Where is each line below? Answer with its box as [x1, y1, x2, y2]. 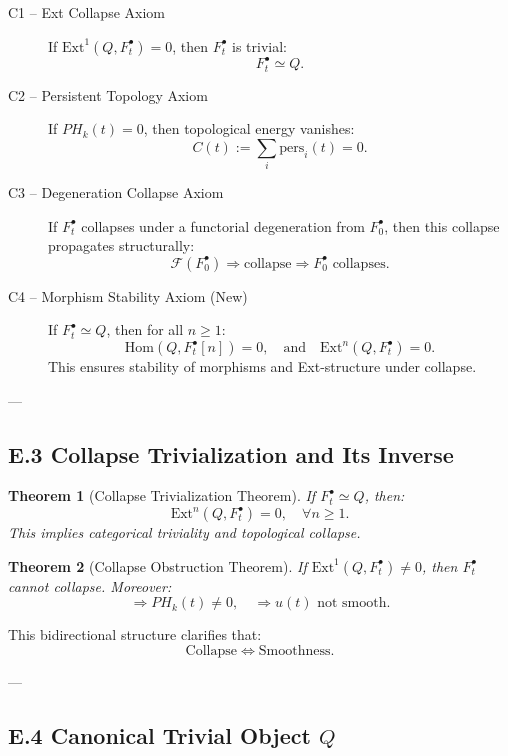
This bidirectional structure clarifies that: [8, 624, 262, 645]
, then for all [106, 319, 184, 340]
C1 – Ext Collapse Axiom [8, 2, 165, 22]
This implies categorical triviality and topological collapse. [8, 522, 361, 543]
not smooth [317, 596, 387, 611]
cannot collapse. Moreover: [8, 575, 172, 596]
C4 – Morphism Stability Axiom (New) [8, 285, 248, 306]
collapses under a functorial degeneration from [81, 215, 365, 236]
